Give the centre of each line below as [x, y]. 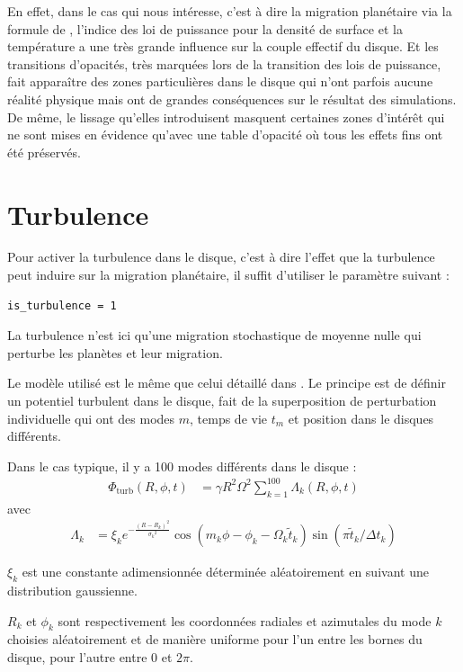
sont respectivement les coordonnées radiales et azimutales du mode [245, 620]
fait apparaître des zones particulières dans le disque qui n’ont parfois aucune [220, 81]
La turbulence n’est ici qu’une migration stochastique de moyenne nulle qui [214, 335]
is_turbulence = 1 [62, 305]
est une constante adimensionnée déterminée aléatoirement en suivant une [225, 572]
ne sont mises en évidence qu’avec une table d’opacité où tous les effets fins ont [225, 134]
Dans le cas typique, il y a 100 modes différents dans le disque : [182, 466]
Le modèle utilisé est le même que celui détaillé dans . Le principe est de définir [227, 383]
